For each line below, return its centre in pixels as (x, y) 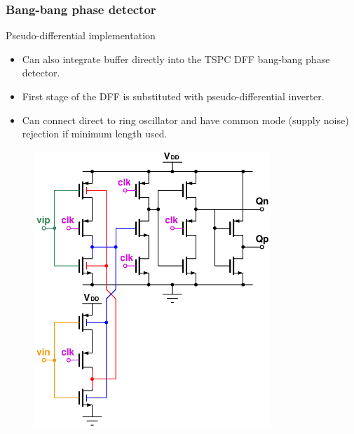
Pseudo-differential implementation (81, 35)
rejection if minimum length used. (95, 134)
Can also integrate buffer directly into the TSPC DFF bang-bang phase (176, 59)
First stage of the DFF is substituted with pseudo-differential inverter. (173, 96)
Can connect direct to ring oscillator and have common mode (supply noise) (185, 120)
